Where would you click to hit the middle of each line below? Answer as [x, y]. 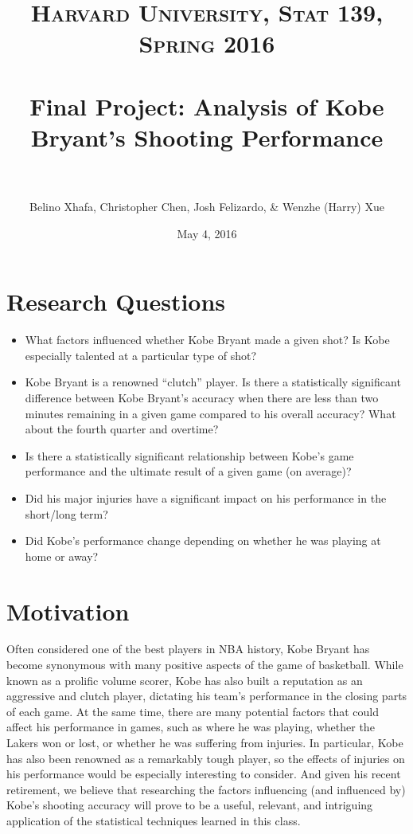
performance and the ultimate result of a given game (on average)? [188, 471]
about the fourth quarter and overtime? [122, 429]
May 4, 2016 [207, 233]
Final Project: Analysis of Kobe [207, 106]
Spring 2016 [207, 43]
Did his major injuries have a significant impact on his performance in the [206, 497]
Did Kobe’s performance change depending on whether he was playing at [203, 540]
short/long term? [66, 513]
